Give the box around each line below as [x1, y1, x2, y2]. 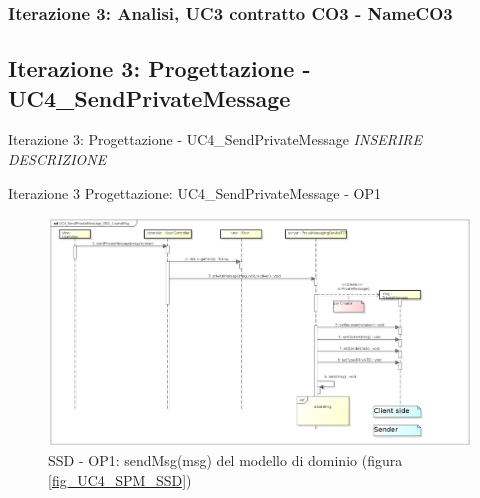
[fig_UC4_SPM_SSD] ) [48, 470, 192, 491]
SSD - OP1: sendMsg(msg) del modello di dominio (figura [48, 450, 403, 471]
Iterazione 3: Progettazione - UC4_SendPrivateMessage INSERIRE [8, 129, 423, 150]
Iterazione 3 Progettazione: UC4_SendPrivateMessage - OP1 [8, 182, 382, 203]
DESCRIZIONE [8, 149, 107, 170]
